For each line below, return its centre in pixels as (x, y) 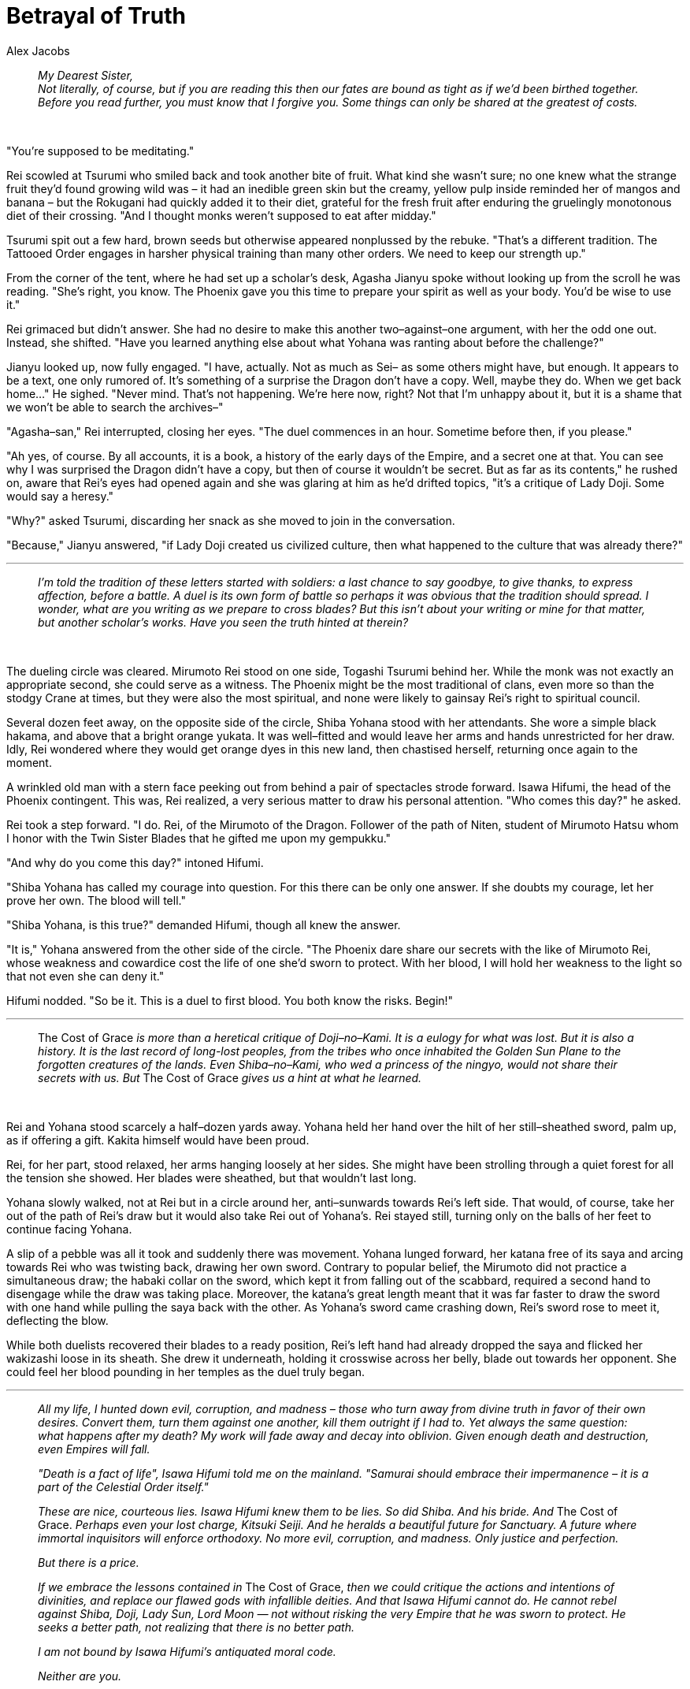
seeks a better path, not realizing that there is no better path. (196, 1627)
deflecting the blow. (57, 1320)
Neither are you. (80, 1676)
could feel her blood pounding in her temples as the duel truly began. (186, 1371)
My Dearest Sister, (85, 75)
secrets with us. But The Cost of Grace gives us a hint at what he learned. (230, 1077)
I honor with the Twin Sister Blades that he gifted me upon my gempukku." (199, 838)
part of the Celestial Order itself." (123, 1486)
